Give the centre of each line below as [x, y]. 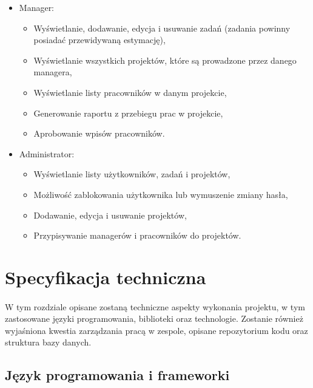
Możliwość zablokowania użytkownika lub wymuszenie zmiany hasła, [161, 194]
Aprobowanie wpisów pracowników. [99, 133]
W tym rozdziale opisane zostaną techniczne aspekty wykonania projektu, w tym [155, 306]
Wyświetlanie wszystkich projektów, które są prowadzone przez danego [165, 60]
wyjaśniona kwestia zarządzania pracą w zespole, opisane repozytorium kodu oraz [156, 330]
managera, [53, 72]
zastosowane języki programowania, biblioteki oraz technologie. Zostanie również [154, 318]
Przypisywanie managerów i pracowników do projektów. [137, 235]
